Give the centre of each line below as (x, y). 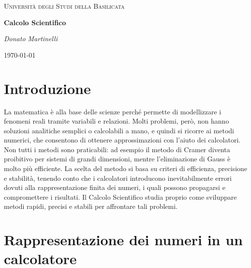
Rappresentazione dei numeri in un (124, 240)
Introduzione (47, 88)
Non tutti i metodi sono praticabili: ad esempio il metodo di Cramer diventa (117, 149)
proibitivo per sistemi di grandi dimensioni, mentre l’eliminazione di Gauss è (117, 159)
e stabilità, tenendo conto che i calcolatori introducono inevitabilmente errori (118, 178)
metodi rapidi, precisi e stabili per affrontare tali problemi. (91, 206)
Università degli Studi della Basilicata (64, 6)
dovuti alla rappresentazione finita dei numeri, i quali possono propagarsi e (115, 187)
